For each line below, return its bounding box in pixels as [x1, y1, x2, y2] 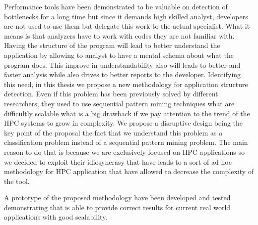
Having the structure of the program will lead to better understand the [4, 40, 220, 50]
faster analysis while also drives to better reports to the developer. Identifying [4, 69, 241, 80]
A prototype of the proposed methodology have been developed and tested [4, 192, 231, 203]
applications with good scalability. [4, 212, 108, 222]
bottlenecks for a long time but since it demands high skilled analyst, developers [4, 11, 248, 21]
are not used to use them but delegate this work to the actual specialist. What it [4, 21, 250, 31]
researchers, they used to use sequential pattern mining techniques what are [4, 98, 235, 108]
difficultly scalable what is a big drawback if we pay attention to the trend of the [4, 108, 250, 118]
